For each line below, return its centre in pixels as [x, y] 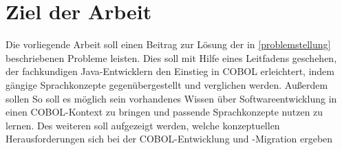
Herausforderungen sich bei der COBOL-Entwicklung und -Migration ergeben [169, 139]
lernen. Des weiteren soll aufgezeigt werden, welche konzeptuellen [143, 125]
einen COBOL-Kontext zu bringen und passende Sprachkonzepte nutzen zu [164, 112]
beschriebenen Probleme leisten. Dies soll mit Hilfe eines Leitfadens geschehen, [171, 57]
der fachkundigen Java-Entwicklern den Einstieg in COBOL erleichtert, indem [170, 71]
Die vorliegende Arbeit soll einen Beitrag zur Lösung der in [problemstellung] [168, 44]
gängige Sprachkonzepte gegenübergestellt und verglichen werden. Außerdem [167, 84]
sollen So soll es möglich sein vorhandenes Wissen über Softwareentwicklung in [171, 98]
